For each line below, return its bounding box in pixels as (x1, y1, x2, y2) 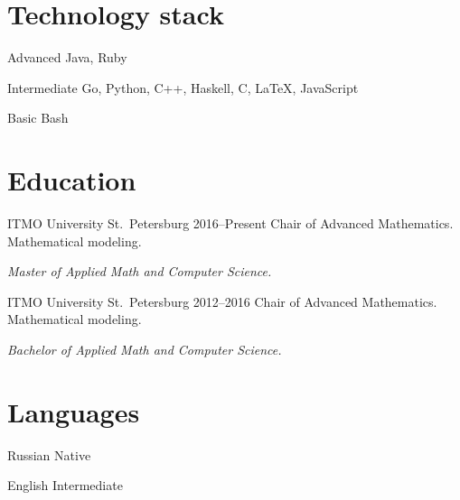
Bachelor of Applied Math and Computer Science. (7, 340, 282, 358)
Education (7, 162, 136, 199)
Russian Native (7, 445, 91, 464)
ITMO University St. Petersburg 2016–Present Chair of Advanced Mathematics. (7, 214, 454, 233)
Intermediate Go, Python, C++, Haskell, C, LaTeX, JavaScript (7, 78, 359, 97)
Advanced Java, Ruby (7, 48, 127, 67)
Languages (7, 393, 140, 430)
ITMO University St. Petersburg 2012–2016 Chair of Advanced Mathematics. (7, 292, 437, 310)
